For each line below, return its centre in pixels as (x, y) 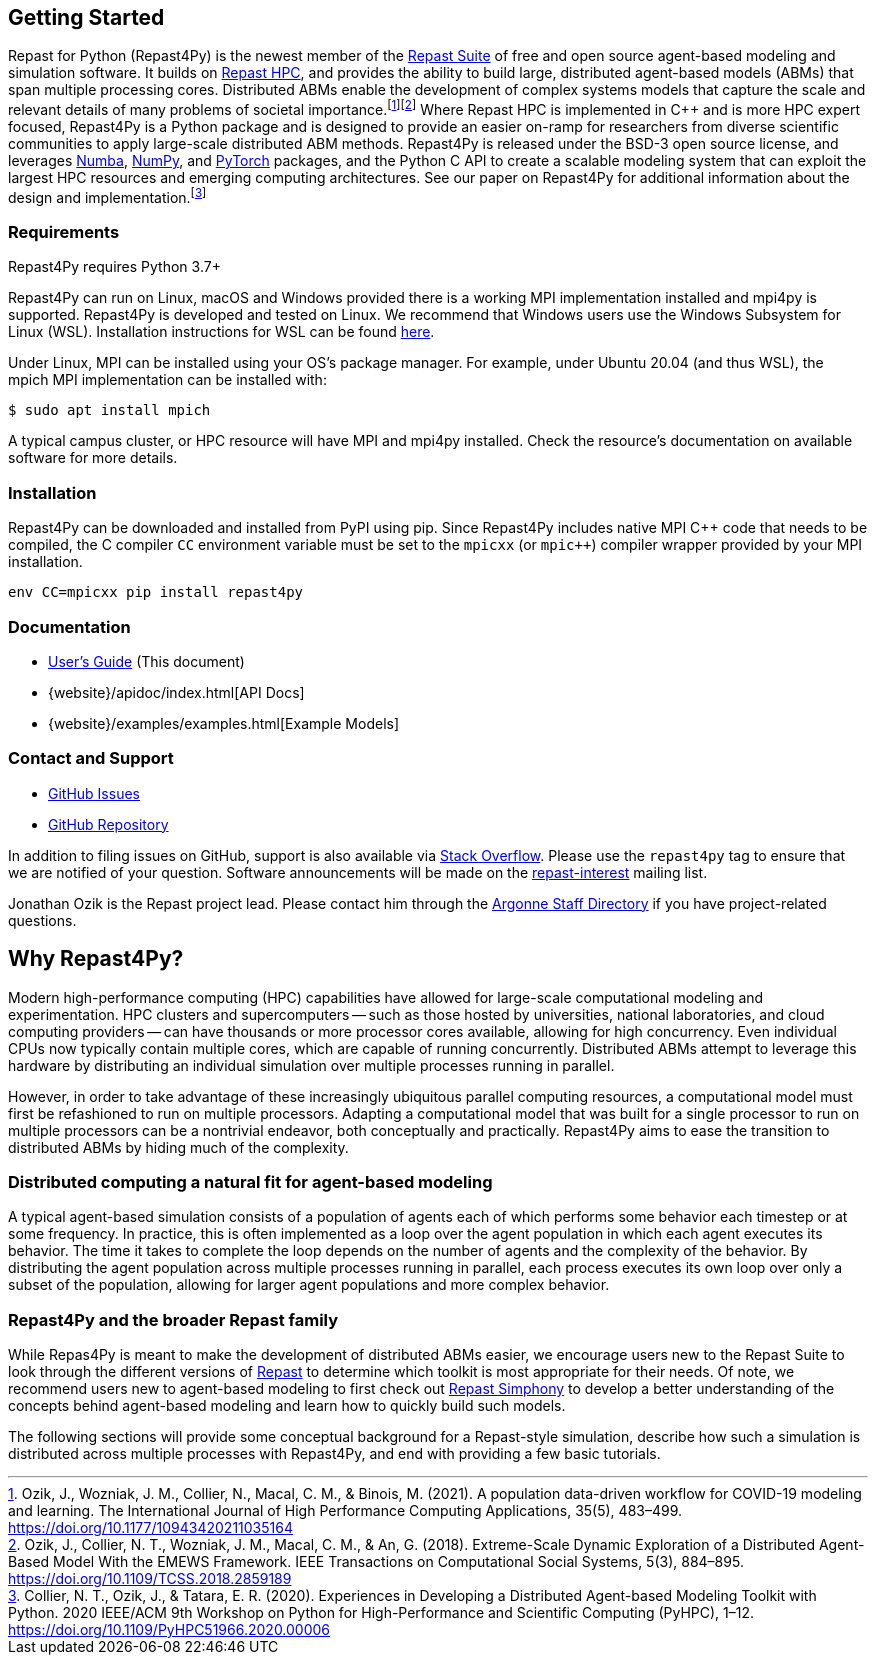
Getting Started (86, 17)
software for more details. (93, 458)
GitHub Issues (94, 793)
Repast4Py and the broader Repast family (173, 1319)
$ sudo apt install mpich (109, 410)
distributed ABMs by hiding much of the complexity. (178, 1147)
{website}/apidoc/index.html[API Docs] (176, 692)
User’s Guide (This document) (146, 661)
